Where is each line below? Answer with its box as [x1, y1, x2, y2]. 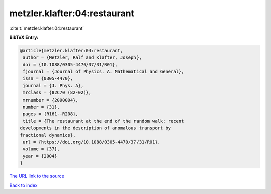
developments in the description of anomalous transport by [20, 125, 171, 131]
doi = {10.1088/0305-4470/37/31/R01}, [23, 62, 118, 67]
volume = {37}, [23, 146, 60, 152]
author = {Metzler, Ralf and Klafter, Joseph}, [23, 55, 142, 60]
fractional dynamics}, [20, 132, 76, 138]
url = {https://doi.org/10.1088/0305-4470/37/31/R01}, [23, 139, 161, 145]
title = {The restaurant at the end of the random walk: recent [23, 118, 184, 124]
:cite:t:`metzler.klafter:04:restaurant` [9, 25, 84, 31]
